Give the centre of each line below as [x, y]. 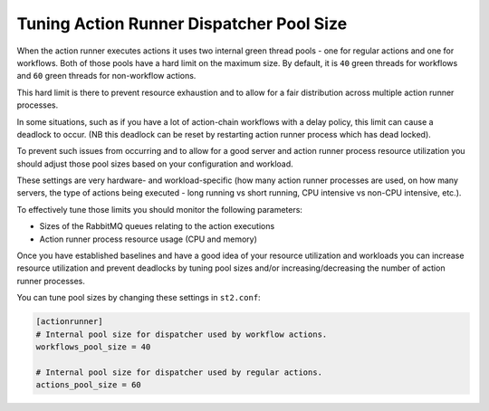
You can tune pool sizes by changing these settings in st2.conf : [139, 298]
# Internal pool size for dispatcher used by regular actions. [179, 372]
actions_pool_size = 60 [89, 385]
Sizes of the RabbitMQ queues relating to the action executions [157, 226]
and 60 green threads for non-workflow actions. [106, 76]
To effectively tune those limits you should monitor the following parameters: [160, 209]
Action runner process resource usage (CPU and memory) [149, 239]
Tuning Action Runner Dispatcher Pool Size [182, 24]
